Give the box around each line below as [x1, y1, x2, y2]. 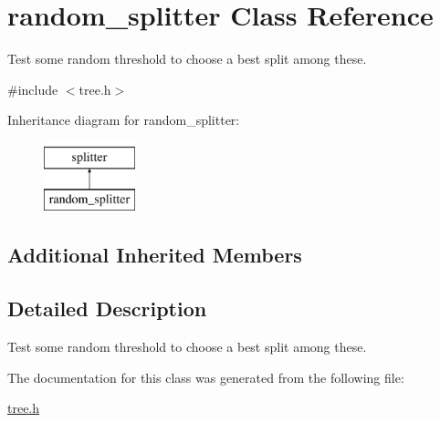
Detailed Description [7, 294, 207, 323]
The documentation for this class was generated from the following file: [7, 367, 404, 386]
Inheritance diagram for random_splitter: [7, 110, 240, 129]
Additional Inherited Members [7, 241, 302, 269]
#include [7, 79, 58, 98]
